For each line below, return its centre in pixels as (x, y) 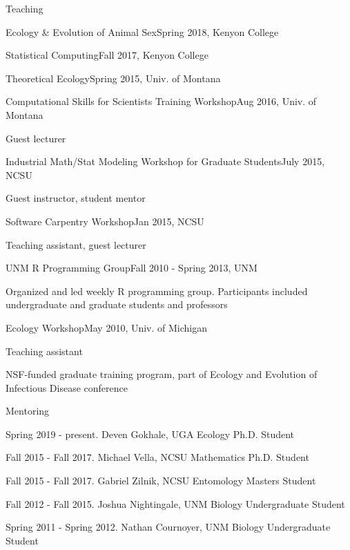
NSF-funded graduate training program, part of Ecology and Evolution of (162, 374)
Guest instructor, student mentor (76, 198)
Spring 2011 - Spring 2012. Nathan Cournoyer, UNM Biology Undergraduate (168, 527)
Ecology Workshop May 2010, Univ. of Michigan (107, 327)
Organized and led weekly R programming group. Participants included (157, 291)
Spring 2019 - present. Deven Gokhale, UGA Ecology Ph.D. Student (150, 434)
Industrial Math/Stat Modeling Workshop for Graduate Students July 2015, (165, 161)
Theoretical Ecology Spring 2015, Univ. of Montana (113, 78)
